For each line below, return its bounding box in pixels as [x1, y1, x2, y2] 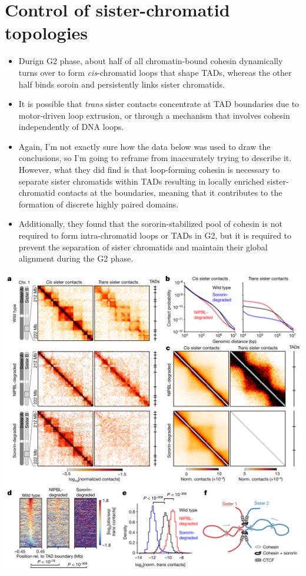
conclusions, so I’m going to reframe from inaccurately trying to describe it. [18, 152, 292, 164]
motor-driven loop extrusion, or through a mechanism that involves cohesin [18, 109, 290, 121]
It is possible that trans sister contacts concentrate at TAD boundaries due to [18, 98, 300, 110]
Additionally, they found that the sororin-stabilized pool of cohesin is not [18, 217, 282, 230]
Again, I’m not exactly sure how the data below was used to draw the [18, 140, 271, 152]
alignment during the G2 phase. [18, 252, 134, 264]
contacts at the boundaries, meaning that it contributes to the [58, 186, 282, 199]
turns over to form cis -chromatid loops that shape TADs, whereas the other [18, 66, 292, 78]
